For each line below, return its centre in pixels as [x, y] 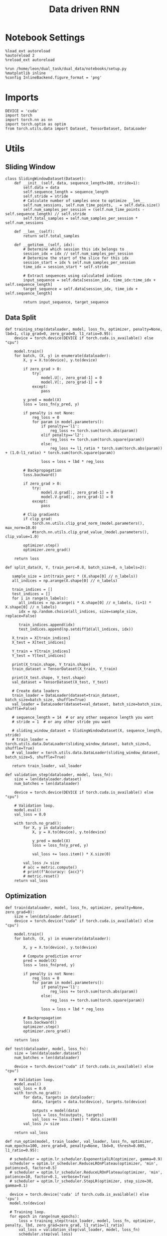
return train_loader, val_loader [47, 766]
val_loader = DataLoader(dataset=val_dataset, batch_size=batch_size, [87, 704]
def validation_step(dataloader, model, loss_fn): [59, 775]
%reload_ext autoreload [30, 60]
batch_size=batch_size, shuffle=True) [46, 700]
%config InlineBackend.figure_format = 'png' [53, 77]
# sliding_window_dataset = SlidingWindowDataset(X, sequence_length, [87, 730]
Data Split [21, 318]
